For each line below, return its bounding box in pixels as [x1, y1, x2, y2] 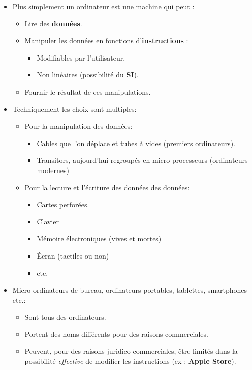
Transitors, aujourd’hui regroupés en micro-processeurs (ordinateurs [37, 155, 248, 165]
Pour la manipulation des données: [24, 121, 133, 131]
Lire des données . [24, 18, 82, 29]
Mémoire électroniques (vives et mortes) [37, 233, 162, 244]
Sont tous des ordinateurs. [24, 311, 106, 322]
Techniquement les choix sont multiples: [12, 103, 137, 114]
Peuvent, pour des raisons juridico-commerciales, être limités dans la [24, 346, 238, 356]
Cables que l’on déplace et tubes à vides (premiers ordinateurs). [37, 137, 235, 148]
